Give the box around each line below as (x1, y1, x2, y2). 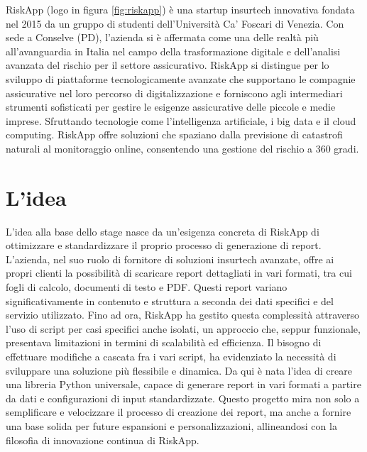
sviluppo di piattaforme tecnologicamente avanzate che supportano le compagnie (6, 71, 356, 86)
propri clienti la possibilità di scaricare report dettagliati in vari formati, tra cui (6, 265, 352, 280)
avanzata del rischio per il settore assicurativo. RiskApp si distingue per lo (6, 57, 329, 72)
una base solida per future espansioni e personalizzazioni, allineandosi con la (6, 418, 337, 433)
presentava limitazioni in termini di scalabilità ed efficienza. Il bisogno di (6, 335, 322, 350)
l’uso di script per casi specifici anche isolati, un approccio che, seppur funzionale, (6, 321, 361, 336)
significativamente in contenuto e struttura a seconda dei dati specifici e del (6, 293, 334, 308)
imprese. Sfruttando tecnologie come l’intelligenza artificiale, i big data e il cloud (6, 113, 356, 128)
